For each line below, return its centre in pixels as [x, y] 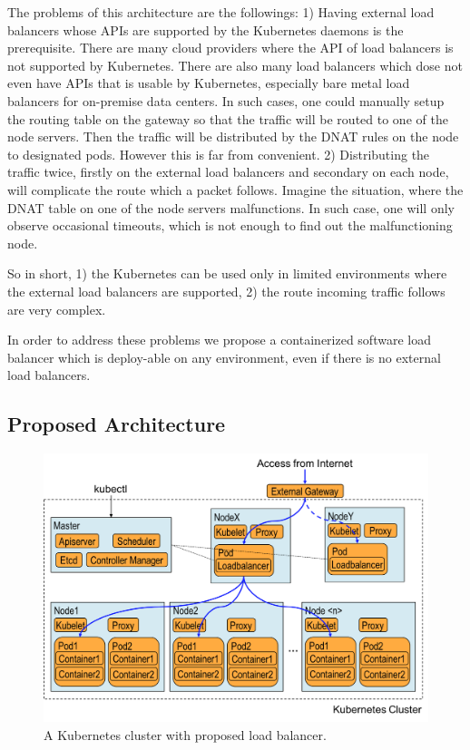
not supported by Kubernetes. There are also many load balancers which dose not [235, 65]
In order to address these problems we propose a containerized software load [219, 340]
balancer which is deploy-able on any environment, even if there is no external [224, 357]
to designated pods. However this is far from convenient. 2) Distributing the [219, 154]
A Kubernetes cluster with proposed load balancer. [185, 734]
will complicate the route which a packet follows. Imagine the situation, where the [235, 189]
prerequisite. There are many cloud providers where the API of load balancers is [230, 48]
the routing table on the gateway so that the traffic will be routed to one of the [228, 118]
